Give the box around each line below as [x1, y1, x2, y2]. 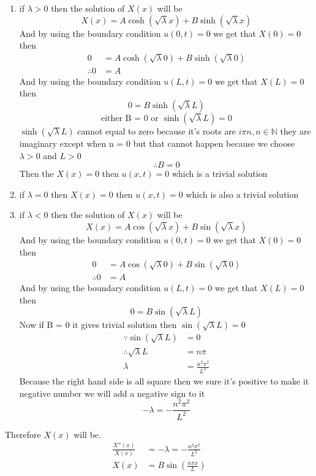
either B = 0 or [100, 114, 159, 123]
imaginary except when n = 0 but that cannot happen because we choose [19, 137, 295, 150]
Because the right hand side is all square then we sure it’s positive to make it [19, 375, 309, 388]
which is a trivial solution [171, 167, 268, 180]
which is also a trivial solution [186, 187, 299, 200]
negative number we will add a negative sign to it [19, 386, 205, 399]
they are [280, 125, 311, 138]
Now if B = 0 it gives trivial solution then [19, 318, 177, 331]
